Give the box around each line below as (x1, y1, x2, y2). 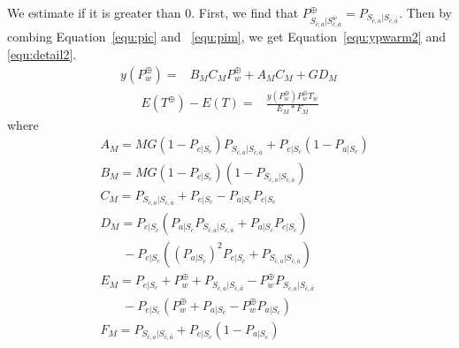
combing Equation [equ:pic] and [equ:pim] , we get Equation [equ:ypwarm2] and (7, 27, 446, 46)
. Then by (399, 4, 453, 21)
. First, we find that (191, 4, 299, 21)
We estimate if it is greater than (7, 4, 181, 21)
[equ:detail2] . (7, 45, 77, 64)
